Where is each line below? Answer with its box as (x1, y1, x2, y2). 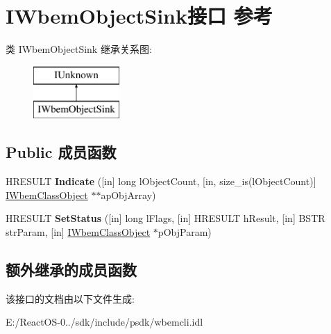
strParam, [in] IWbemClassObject (6, 224, 151, 239)
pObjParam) (158, 224, 212, 239)
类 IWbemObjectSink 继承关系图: (6, 42, 152, 56)
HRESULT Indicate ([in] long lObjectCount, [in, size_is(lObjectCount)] (6, 174, 316, 189)
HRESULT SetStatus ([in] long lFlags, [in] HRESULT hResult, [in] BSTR (6, 211, 325, 225)
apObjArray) (101, 187, 156, 202)
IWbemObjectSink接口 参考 (6, 1, 273, 30)
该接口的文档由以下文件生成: (6, 291, 135, 305)
